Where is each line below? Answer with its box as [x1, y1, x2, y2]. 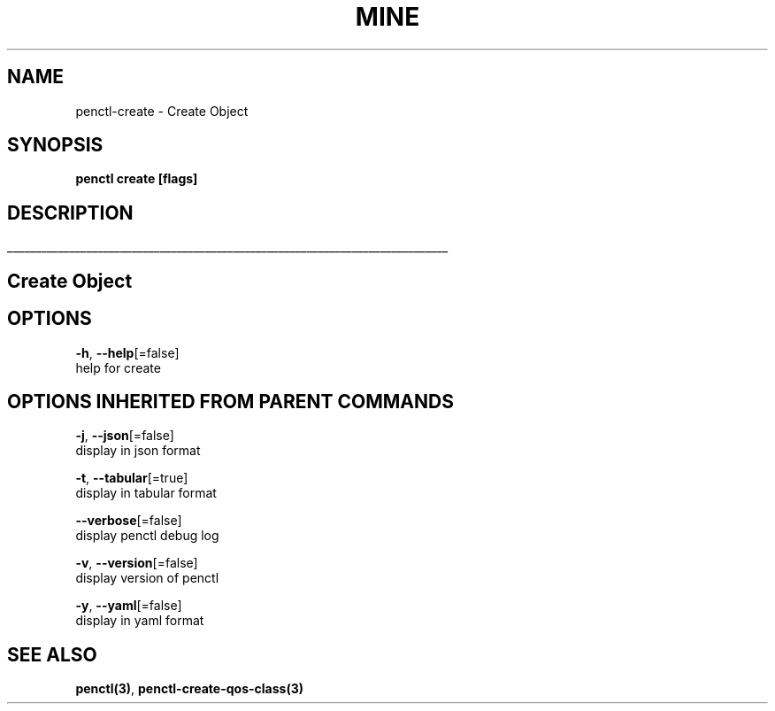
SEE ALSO [7, 643, 97, 666]
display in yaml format [75, 613, 204, 629]
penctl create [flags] [75, 171, 198, 187]
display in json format [75, 443, 201, 459]
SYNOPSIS [7, 134, 104, 157]
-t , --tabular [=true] [75, 470, 188, 486]
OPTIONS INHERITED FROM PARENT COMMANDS [7, 390, 454, 413]
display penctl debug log [75, 528, 219, 544]
